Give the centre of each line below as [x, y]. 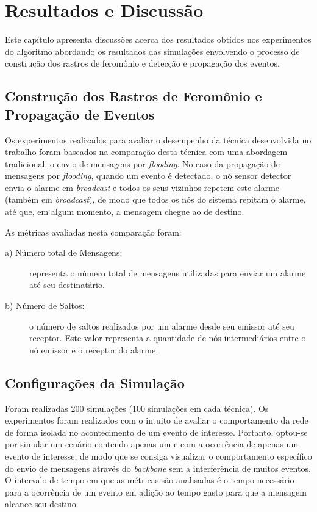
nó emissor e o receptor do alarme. [94, 349]
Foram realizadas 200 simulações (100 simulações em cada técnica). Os [137, 408]
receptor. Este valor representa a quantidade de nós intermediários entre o [168, 338]
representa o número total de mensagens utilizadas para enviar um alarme [168, 272]
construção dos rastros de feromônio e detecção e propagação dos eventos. [142, 63]
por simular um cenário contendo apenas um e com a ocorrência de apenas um [152, 444]
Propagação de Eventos [80, 114]
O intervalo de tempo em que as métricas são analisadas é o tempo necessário [150, 480]
